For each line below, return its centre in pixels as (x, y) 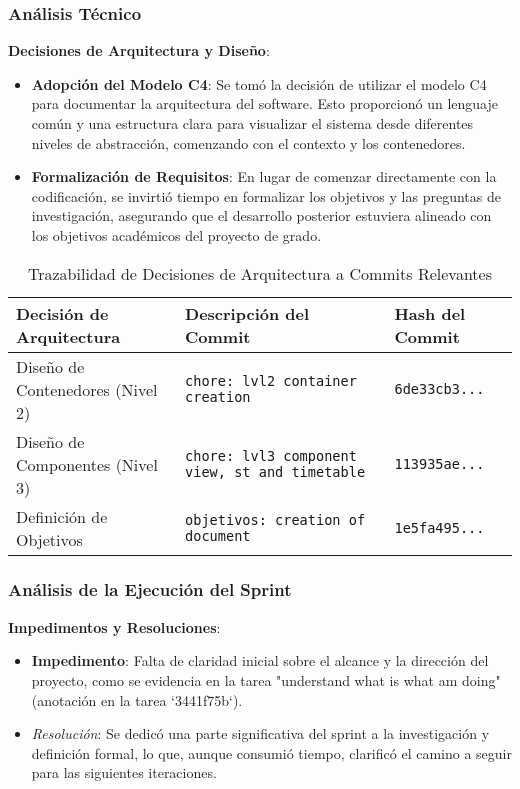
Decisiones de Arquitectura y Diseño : (139, 50)
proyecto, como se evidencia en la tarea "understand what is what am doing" (266, 679)
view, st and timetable (275, 472)
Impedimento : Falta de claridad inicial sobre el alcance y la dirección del (260, 660)
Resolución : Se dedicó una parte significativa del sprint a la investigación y (260, 733)
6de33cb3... (439, 389)
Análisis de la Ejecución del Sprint (150, 589)
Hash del (430, 313)
